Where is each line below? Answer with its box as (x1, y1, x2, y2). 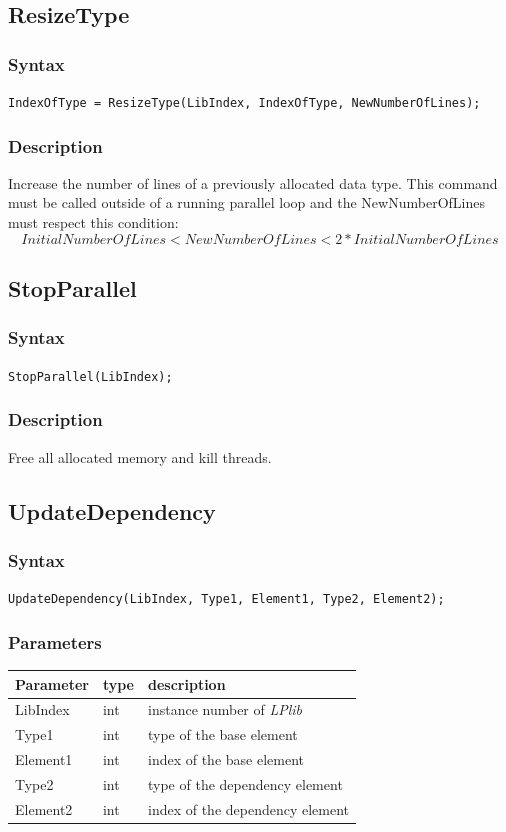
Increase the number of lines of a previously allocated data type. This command (8, 172, 498, 193)
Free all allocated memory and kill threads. (8, 446, 272, 467)
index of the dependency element (148, 798, 350, 819)
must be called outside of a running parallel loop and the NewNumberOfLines (8, 192, 485, 213)
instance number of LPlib (148, 699, 303, 720)
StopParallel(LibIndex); (8, 369, 173, 384)
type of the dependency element (148, 773, 343, 794)
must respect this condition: (8, 212, 179, 233)
